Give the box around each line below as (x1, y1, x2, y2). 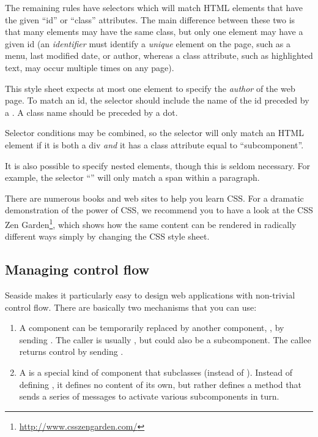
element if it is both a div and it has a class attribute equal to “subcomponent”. (5, 138, 304, 151)
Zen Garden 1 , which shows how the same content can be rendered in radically (5, 216, 297, 230)
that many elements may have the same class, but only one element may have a (5, 25, 303, 38)
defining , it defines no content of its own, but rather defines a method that (19, 378, 301, 390)
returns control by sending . (19, 345, 124, 358)
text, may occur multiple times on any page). (5, 61, 174, 74)
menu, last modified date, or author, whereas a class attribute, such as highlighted (5, 49, 313, 62)
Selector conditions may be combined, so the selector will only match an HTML (5, 126, 304, 139)
